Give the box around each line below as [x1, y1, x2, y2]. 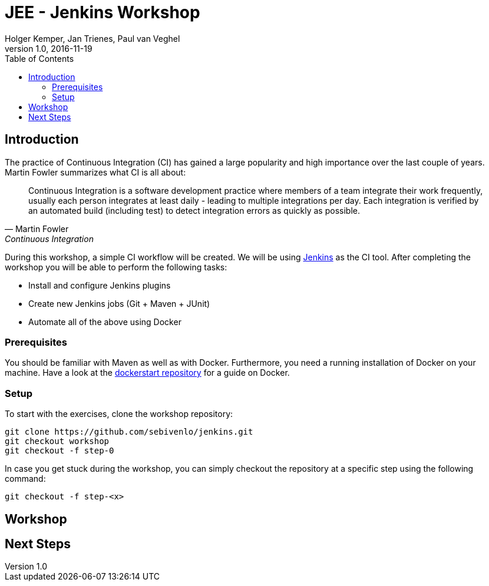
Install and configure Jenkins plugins [28, 280, 171, 290]
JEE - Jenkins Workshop [5, 2, 200, 22]
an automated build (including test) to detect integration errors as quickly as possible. [28, 205, 360, 216]
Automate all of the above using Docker [28, 316, 181, 327]
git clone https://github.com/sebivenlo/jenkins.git [5, 427, 253, 437]
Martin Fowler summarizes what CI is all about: [5, 167, 186, 177]
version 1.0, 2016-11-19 [5, 43, 92, 54]
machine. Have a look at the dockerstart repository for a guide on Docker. [5, 368, 290, 378]
